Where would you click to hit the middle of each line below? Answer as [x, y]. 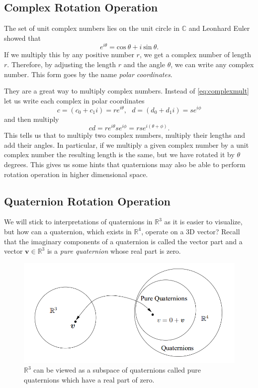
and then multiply [32, 119]
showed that [22, 38]
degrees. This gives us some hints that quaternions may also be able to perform [125, 164]
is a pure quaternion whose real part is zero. [114, 251]
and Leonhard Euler [219, 28]
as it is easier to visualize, [203, 222]
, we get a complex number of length [195, 54]
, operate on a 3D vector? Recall [191, 231]
